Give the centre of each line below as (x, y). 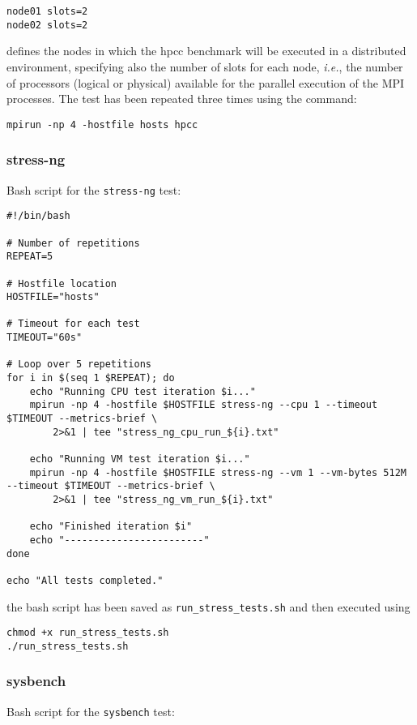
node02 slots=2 (47, 25)
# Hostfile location (62, 283)
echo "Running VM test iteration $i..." (140, 459)
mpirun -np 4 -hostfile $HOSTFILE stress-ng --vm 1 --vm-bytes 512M (218, 472)
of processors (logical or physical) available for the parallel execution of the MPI (206, 82)
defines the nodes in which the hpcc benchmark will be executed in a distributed (206, 51)
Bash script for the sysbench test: (91, 711)
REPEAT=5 (30, 257)
